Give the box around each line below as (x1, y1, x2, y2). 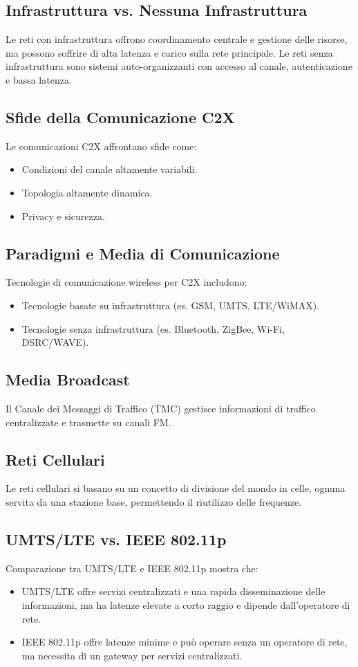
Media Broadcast (6, 369, 130, 390)
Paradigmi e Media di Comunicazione (6, 242, 280, 264)
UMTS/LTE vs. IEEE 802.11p (6, 528, 227, 549)
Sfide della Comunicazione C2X (6, 106, 235, 127)
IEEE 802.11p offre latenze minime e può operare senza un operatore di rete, (21, 634, 348, 649)
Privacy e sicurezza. (21, 208, 105, 223)
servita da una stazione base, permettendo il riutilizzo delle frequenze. (6, 494, 302, 509)
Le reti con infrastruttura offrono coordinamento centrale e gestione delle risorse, (6, 32, 348, 46)
